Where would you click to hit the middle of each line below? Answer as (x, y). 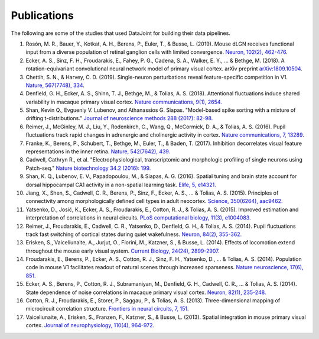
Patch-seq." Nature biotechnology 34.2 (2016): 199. (88, 168)
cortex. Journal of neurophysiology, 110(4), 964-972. (90, 325)
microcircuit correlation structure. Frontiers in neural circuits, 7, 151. (107, 309)
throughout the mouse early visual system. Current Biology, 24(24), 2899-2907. (123, 251)
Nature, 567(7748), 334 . (55, 85)
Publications (42, 15)
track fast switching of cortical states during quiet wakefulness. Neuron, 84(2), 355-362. (134, 234)
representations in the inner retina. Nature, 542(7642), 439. (98, 151)
